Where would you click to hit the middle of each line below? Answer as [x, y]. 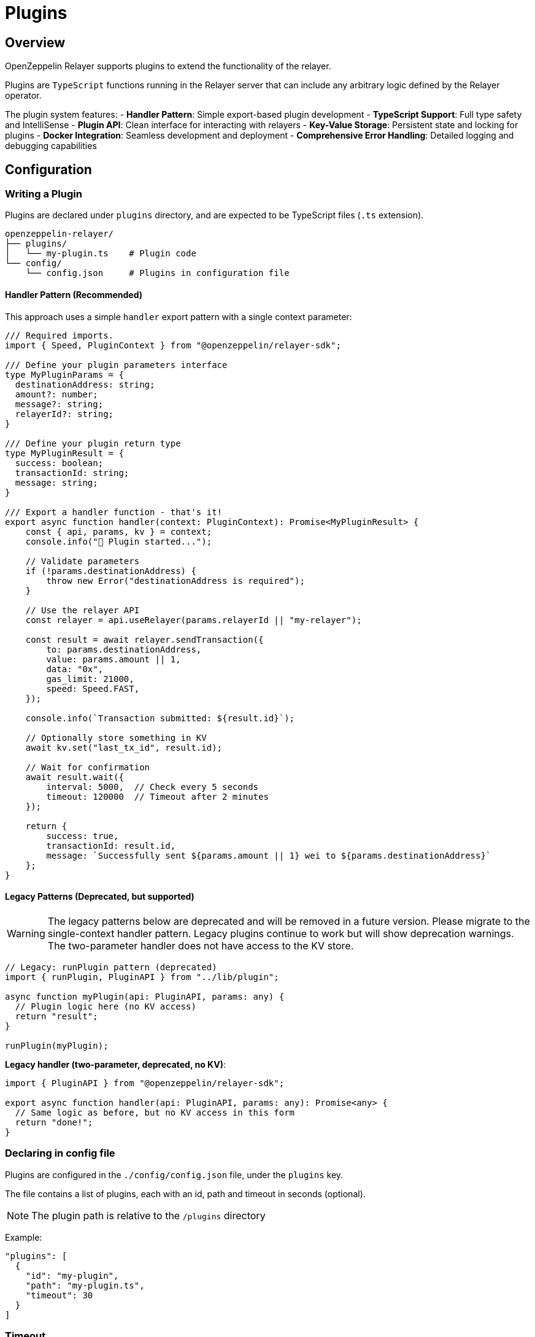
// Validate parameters [83, 561]
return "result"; [56, 1016]
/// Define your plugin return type [93, 443]
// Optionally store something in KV [116, 737]
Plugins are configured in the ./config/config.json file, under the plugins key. [174, 1174]
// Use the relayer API [83, 610]
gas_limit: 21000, [90, 679]
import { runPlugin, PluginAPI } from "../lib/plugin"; [142, 977]
